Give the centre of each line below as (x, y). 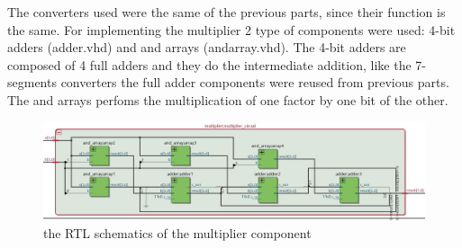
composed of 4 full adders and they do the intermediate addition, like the (209, 64)
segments (32, 82)
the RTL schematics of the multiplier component (177, 233)
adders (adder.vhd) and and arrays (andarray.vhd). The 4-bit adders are (207, 47)
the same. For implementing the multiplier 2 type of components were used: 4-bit (231, 29)
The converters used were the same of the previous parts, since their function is (226, 12)
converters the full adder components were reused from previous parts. (255, 82)
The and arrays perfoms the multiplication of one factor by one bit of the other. (228, 99)
